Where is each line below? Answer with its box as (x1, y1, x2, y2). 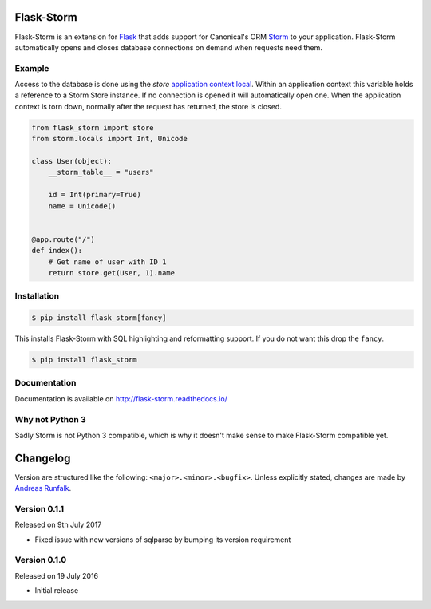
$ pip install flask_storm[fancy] (31, 314, 167, 322)
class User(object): (31, 156, 112, 165)
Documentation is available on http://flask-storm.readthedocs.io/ (14, 393, 227, 403)
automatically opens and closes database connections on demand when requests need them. (14, 42, 322, 52)
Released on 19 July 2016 (14, 571, 99, 580)
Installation (14, 291, 60, 302)
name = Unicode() (48, 201, 117, 211)
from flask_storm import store (31, 123, 155, 132)
